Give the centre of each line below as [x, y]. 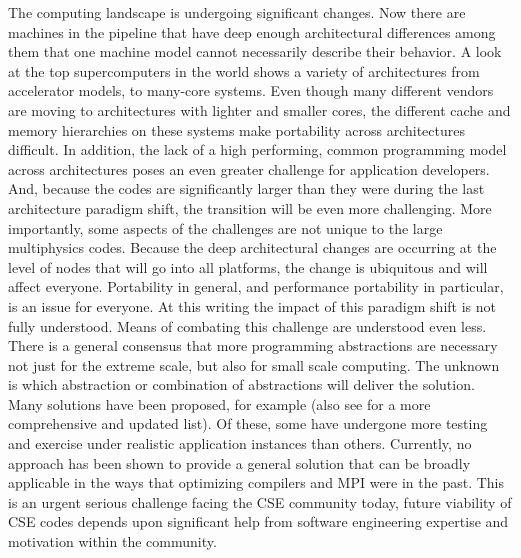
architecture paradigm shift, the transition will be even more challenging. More [250, 207]
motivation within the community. [112, 541]
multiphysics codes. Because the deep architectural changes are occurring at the [252, 247]
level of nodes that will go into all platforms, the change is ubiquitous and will [248, 266]
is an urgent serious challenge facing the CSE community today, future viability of [260, 501]
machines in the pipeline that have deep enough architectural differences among [252, 31]
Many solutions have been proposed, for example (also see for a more [219, 403]
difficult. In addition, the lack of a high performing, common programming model [257, 149]
